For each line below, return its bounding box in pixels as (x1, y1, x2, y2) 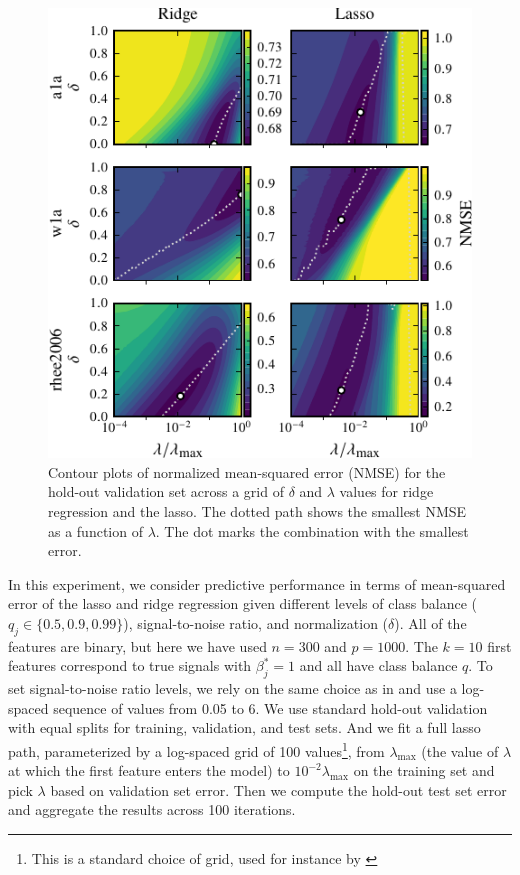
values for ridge (339, 481, 434, 502)
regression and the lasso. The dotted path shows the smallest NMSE (48, 500, 467, 521)
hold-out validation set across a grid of (48, 481, 284, 502)
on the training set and (353, 760, 495, 781)
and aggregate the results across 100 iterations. (8, 799, 296, 820)
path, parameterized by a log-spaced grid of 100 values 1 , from (8, 737, 385, 761)
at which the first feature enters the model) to (8, 760, 290, 781)
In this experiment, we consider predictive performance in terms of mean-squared (8, 573, 506, 594)
